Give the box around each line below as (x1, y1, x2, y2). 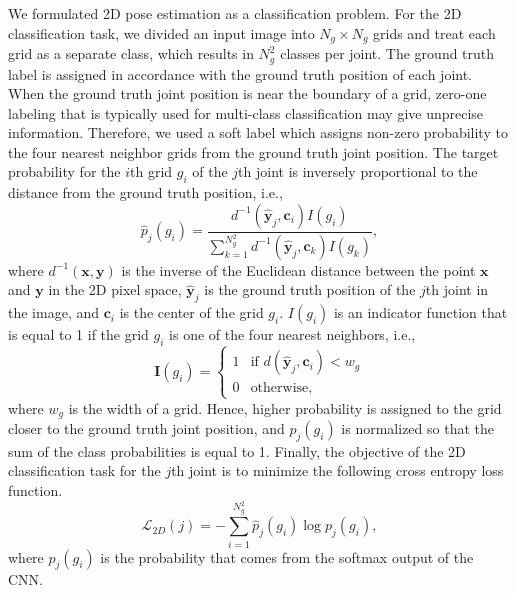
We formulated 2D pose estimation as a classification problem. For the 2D (8, 3, 462, 23)
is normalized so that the (341, 418, 494, 438)
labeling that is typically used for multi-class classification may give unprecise (8, 102, 484, 123)
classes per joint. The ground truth (280, 43, 495, 64)
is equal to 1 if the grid (8, 324, 149, 345)
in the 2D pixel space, (48, 279, 182, 300)
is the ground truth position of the (204, 279, 416, 300)
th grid (130, 161, 173, 182)
